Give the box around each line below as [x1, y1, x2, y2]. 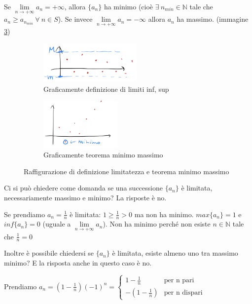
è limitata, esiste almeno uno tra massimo [112, 248, 238, 258]
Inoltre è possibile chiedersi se [4, 248, 94, 258]
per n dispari [164, 289, 203, 297]
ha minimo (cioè [104, 1, 153, 11]
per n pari [164, 277, 194, 284]
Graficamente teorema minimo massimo [43, 150, 163, 160]
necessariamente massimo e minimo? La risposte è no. [4, 192, 167, 202]
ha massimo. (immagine [177, 14, 249, 24]
